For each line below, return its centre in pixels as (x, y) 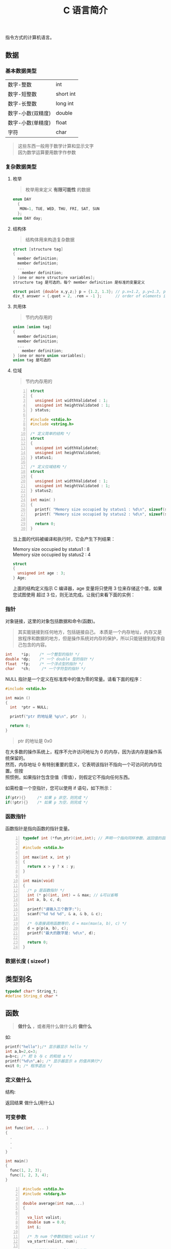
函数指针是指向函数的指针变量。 (39, 829)
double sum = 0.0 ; (47, 1223)
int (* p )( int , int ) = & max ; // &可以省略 (73, 895)
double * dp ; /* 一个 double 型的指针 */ (50, 659)
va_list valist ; (45, 1218)
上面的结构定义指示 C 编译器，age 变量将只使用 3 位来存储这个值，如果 (87, 589)
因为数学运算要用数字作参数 (47, 152)
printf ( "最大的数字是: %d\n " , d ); (61, 933)
